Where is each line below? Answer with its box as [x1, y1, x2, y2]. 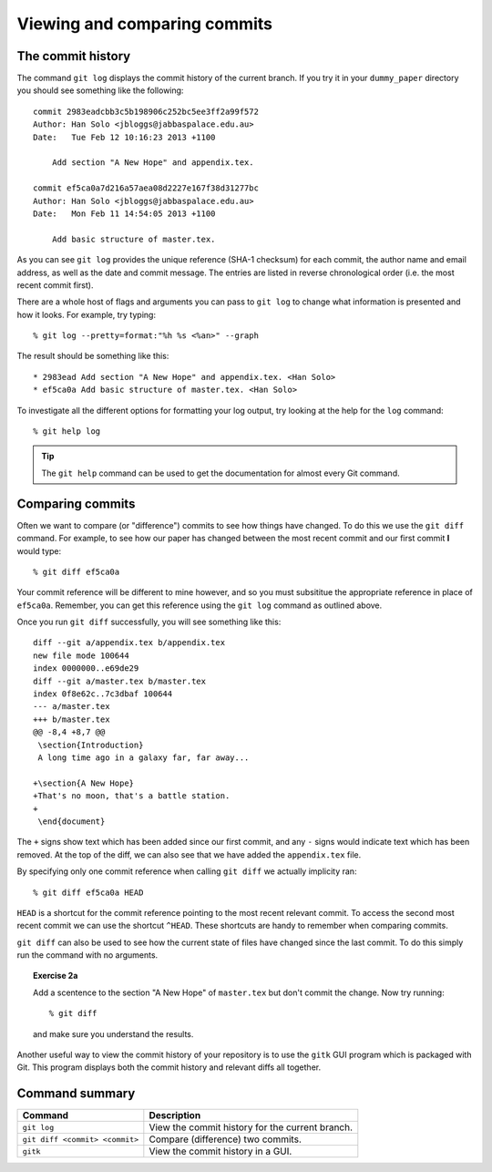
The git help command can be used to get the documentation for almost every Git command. [41, 468, 400, 478]
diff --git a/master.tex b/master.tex [33, 675, 207, 686]
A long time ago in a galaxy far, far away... [37, 752, 250, 763]
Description [149, 1109, 201, 1122]
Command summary [16, 1085, 136, 1102]
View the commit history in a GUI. [149, 1145, 292, 1157]
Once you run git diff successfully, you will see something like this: [16, 616, 282, 628]
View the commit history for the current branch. [149, 1121, 354, 1134]
